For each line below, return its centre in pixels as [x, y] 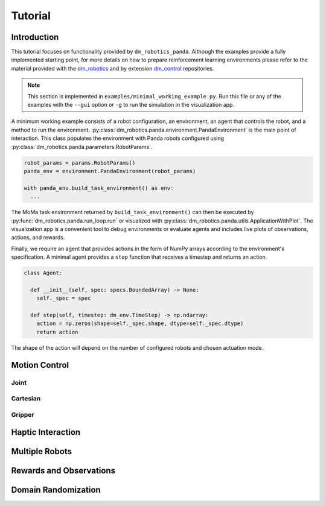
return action [57, 332]
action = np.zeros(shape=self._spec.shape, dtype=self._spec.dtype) [140, 324]
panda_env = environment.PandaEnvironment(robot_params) [110, 171]
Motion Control [40, 365]
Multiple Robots [42, 451]
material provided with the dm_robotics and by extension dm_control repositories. [113, 68]
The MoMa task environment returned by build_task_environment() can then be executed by [133, 212]
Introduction [35, 37]
